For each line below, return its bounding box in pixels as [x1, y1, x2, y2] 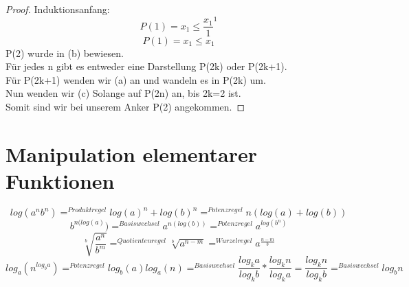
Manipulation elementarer [5, 139, 258, 168]
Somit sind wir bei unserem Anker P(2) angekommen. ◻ [5, 99, 245, 113]
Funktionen [5, 166, 115, 194]
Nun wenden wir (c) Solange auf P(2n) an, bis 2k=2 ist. [5, 86, 241, 100]
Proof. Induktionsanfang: [5, 2, 110, 16]
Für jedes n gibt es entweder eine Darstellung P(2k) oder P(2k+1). [5, 59, 287, 73]
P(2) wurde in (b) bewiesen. [5, 45, 124, 60]
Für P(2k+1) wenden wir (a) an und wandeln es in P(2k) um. [5, 72, 266, 87]
